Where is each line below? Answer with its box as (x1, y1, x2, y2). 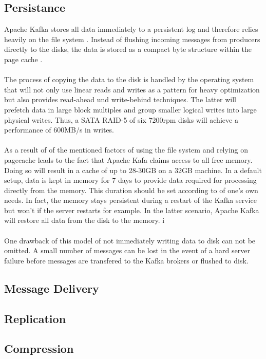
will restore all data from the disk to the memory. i (4, 215, 165, 225)
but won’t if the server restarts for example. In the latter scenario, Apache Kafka (4, 204, 259, 215)
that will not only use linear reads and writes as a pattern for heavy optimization (4, 84, 260, 95)
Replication (4, 310, 66, 326)
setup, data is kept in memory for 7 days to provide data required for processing (4, 175, 257, 185)
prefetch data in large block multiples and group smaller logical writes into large (4, 104, 257, 115)
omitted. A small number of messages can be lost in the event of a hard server (4, 245, 250, 256)
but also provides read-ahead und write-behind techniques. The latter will (4, 94, 236, 105)
